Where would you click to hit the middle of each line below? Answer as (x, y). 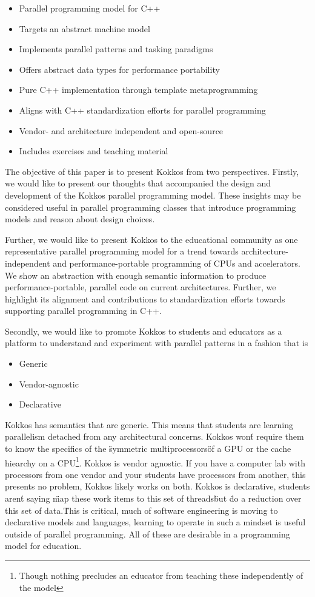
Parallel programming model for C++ (90, 8)
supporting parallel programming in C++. (83, 311)
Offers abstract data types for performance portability (119, 69)
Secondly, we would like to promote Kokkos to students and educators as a (144, 331)
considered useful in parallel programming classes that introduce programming (151, 207)
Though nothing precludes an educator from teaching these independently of (161, 575)
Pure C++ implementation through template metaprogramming (138, 90)
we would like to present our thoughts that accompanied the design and (138, 183)
